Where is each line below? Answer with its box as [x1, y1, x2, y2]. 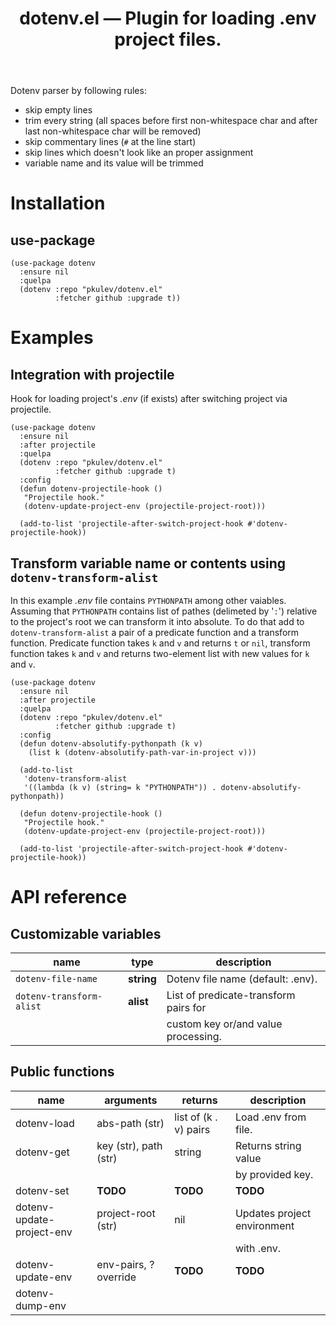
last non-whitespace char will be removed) [24, 125, 202, 137]
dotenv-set [15, 1183, 70, 1197]
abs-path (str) [96, 1116, 165, 1130]
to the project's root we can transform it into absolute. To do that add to [10, 616, 305, 627]
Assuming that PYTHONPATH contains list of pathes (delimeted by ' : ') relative [10, 605, 318, 617]
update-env [15, 1270, 73, 1284]
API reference [10, 886, 128, 909]
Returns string [234, 1138, 302, 1152]
